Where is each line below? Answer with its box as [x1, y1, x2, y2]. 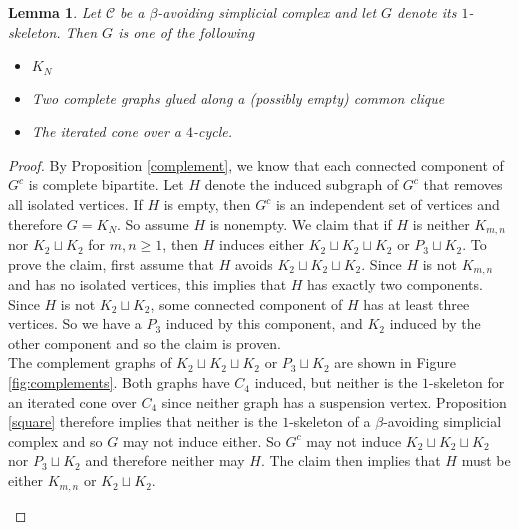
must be [461, 450, 511, 471]
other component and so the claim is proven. [8, 332, 281, 353]
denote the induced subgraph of [204, 174, 399, 195]
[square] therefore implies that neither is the [8, 411, 278, 432]
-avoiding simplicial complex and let [157, 2, 377, 22]
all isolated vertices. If [8, 194, 143, 215]
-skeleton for [429, 372, 505, 393]
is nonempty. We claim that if [209, 213, 392, 234]
